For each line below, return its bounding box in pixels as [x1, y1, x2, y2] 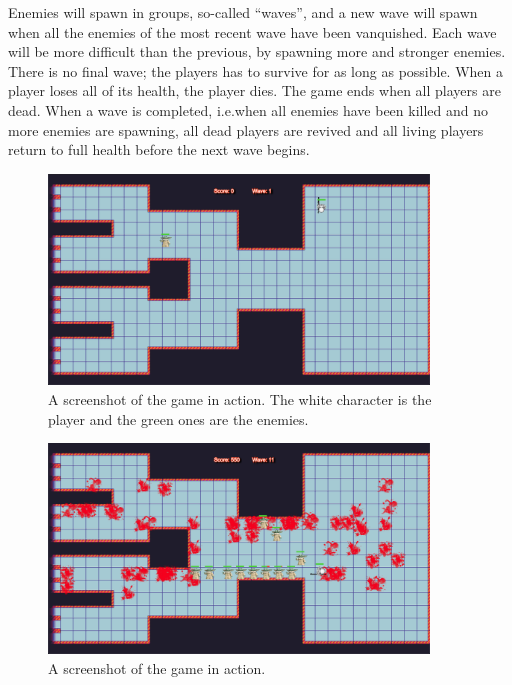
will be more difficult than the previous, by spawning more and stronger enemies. [8, 41, 506, 62]
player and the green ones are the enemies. [48, 408, 309, 429]
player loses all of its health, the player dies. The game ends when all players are [8, 80, 501, 101]
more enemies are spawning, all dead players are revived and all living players [8, 119, 484, 140]
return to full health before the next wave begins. [8, 139, 310, 160]
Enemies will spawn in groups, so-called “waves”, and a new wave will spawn [8, 2, 478, 22]
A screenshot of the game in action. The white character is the [48, 389, 432, 409]
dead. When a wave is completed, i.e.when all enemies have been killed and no [8, 99, 489, 120]
